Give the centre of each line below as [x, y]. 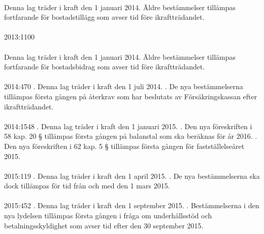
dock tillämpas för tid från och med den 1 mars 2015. [87, 186]
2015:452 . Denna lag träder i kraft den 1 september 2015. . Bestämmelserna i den [132, 205]
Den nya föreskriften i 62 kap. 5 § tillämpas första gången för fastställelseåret [124, 146]
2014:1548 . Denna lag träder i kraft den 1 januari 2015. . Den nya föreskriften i [128, 126]
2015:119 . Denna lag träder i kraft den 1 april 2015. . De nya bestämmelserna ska [132, 175]
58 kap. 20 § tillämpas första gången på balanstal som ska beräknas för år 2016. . [131, 136]
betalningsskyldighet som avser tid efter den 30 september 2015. [104, 225]
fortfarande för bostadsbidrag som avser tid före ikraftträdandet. [105, 67]
